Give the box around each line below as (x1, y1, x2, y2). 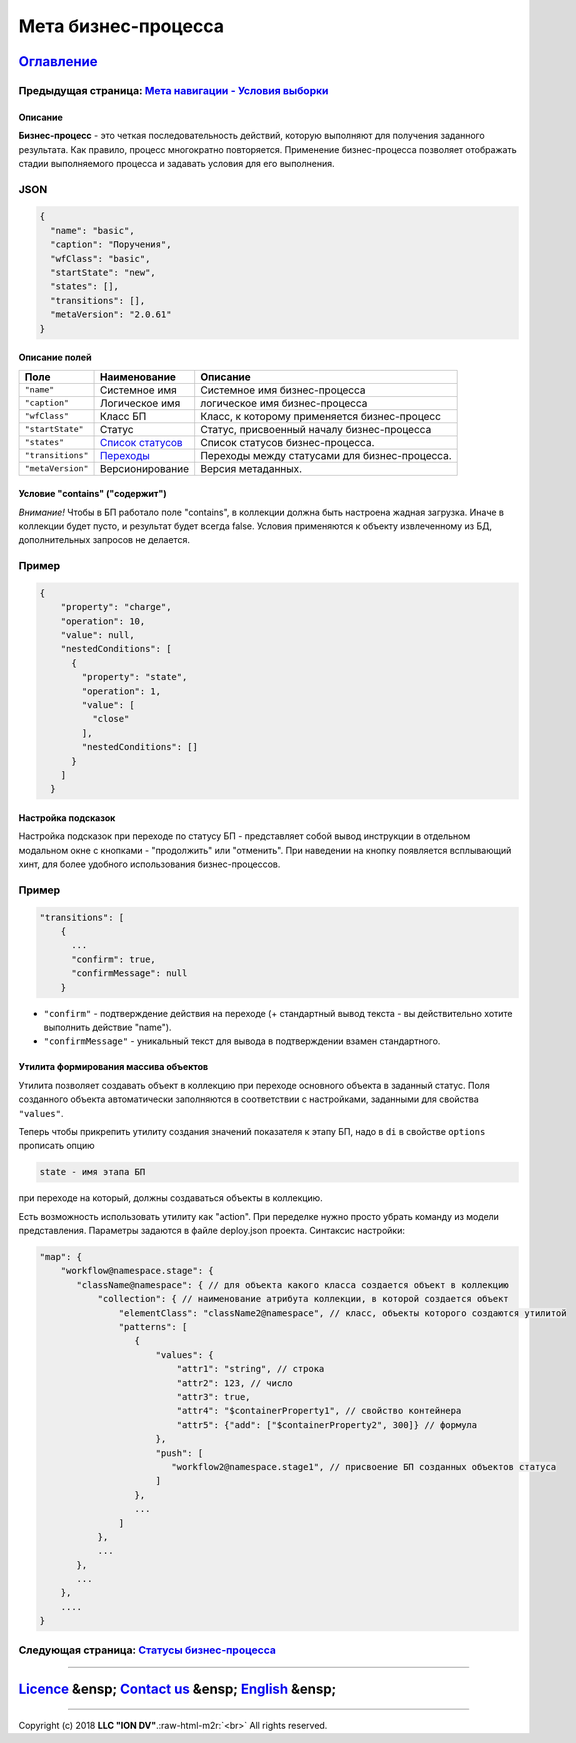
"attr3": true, (176, 1391, 251, 1402)
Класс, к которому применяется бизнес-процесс (200, 409, 442, 423)
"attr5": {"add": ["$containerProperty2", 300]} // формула (176, 1419, 478, 1430)
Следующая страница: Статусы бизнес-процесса (18, 1643, 277, 1657)
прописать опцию (18, 1140, 95, 1152)
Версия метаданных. (200, 461, 303, 475)
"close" (91, 713, 130, 725)
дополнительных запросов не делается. (18, 534, 190, 546)
